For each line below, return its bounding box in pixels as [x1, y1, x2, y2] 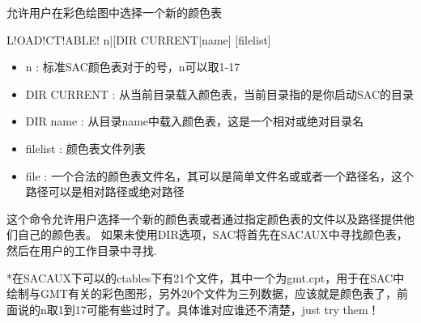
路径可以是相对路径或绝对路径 [25, 183, 185, 200]
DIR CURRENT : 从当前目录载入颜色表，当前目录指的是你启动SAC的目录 [25, 85, 415, 102]
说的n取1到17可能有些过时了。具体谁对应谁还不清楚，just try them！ [17, 300, 380, 317]
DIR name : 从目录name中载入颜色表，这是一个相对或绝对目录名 [25, 113, 364, 130]
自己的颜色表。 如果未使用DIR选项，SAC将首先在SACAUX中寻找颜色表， [17, 226, 408, 243]
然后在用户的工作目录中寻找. [6, 241, 157, 258]
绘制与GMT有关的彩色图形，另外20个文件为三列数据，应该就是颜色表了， [6, 285, 397, 302]
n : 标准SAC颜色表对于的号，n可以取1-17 [25, 58, 240, 75]
